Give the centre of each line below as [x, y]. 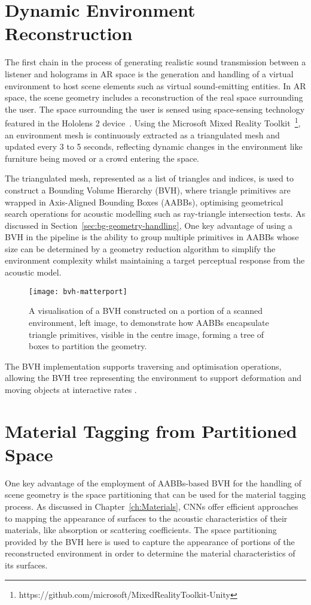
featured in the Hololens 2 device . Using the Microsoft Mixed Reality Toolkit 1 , [153, 122]
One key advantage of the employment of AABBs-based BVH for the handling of [153, 483]
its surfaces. [26, 565]
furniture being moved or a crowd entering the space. [102, 158]
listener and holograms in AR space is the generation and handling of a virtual [149, 73]
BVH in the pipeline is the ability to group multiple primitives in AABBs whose [152, 237]
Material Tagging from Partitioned [151, 430]
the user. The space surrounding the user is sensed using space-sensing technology [155, 109]
